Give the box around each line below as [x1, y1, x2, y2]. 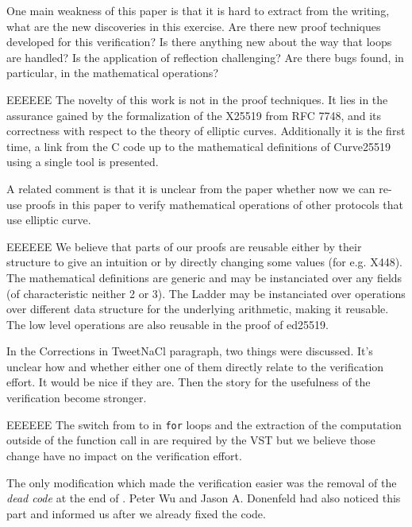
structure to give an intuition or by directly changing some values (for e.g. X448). [6, 254, 402, 270]
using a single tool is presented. [6, 153, 159, 170]
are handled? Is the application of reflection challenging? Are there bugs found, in [6, 48, 404, 65]
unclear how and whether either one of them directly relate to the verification [6, 358, 384, 374]
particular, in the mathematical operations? [6, 64, 218, 81]
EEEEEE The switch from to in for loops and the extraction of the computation [6, 416, 402, 432]
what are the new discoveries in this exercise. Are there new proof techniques [6, 17, 381, 34]
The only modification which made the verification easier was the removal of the [6, 474, 397, 490]
